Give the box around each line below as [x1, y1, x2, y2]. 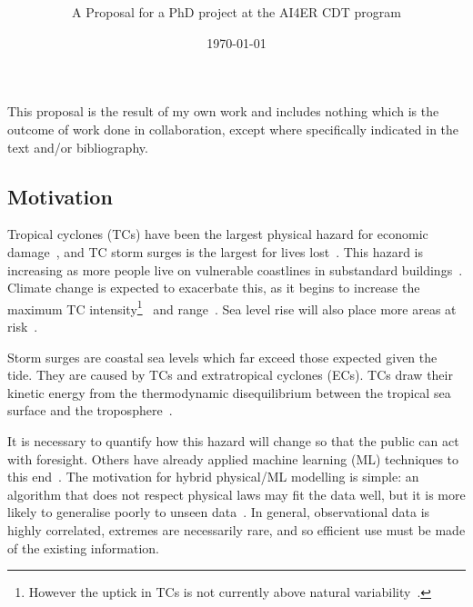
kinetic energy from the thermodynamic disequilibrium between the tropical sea [7, 383, 451, 402]
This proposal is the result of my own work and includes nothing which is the [7, 102, 439, 121]
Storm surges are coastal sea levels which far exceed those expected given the [7, 347, 438, 366]
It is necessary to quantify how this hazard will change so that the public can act [7, 431, 459, 450]
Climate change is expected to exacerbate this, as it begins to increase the [7, 278, 420, 297]
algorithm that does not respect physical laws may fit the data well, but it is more [7, 484, 466, 503]
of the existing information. [7, 538, 159, 557]
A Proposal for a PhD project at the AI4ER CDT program [72, 3, 401, 22]
